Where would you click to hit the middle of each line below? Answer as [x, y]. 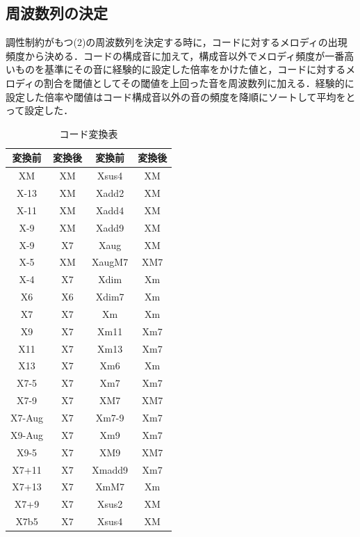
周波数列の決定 [57, 13]
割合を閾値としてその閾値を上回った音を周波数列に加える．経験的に [199, 82]
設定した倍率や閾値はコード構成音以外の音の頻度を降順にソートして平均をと [181, 96]
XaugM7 [110, 262]
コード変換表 [89, 133]
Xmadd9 [110, 469]
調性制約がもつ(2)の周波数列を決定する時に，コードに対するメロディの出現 [177, 42]
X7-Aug [27, 418]
